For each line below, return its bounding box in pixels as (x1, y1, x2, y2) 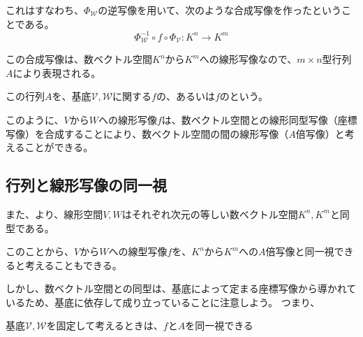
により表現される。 (13, 65, 101, 80)
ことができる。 (24, 140, 94, 155)
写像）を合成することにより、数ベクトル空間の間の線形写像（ (6, 126, 289, 141)
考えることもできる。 (24, 257, 122, 272)
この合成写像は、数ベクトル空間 (6, 52, 152, 66)
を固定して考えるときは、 (46, 318, 163, 333)
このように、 (6, 112, 64, 127)
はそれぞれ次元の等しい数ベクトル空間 (121, 206, 298, 221)
